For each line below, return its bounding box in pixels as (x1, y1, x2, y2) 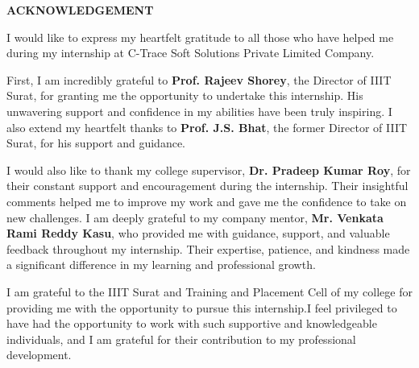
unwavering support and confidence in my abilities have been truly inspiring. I (6, 102, 392, 119)
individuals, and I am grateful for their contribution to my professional (6, 330, 356, 347)
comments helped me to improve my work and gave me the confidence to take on (6, 192, 407, 209)
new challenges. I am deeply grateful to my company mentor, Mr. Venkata (6, 209, 384, 225)
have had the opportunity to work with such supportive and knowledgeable (6, 315, 377, 332)
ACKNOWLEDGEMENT (6, 2, 154, 18)
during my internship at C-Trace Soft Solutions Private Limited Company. (6, 44, 375, 61)
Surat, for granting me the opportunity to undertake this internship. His (6, 87, 363, 104)
